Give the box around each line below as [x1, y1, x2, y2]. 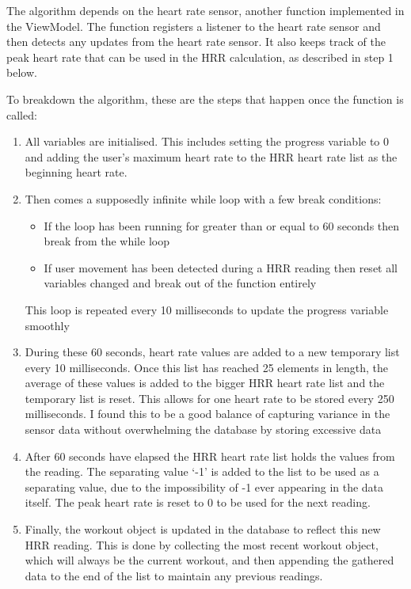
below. [6, 64, 37, 81]
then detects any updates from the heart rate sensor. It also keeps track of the [6, 33, 386, 50]
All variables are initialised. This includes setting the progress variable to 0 [25, 133, 390, 150]
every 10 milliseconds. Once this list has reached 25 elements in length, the [25, 359, 389, 375]
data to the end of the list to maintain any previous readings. [25, 567, 323, 583]
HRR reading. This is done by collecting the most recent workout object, [25, 536, 379, 553]
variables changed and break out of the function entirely [44, 275, 317, 291]
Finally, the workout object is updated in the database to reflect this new [25, 521, 381, 538]
